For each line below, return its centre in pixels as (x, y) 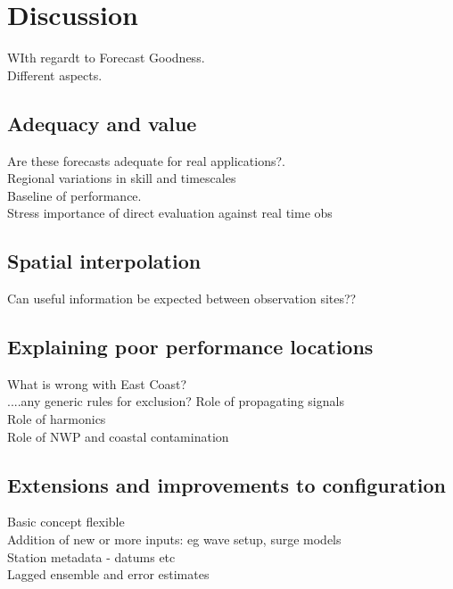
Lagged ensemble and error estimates (108, 574)
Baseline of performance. (74, 195)
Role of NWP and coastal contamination (118, 436)
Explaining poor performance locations (190, 347)
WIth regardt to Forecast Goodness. (106, 58)
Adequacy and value (102, 123)
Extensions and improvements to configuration (226, 484)
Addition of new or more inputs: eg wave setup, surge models (174, 539)
